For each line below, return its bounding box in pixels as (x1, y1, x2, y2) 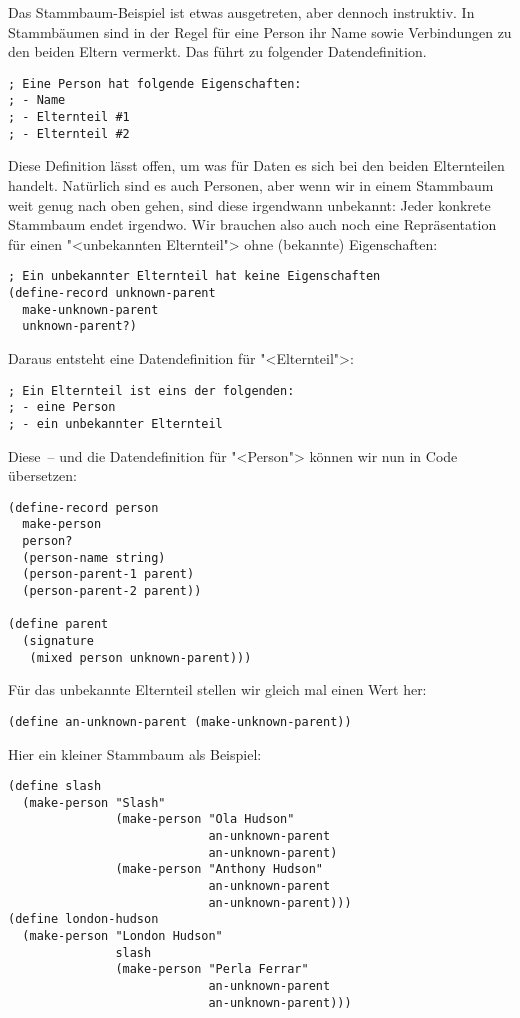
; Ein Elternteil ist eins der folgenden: (8, 383, 295, 398)
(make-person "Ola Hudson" (115, 812, 295, 827)
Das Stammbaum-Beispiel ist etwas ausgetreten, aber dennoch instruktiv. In (8, 2, 475, 22)
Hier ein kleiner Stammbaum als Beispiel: (8, 743, 262, 764)
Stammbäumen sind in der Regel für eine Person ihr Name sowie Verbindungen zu (8, 21, 512, 42)
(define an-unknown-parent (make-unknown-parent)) (8, 714, 352, 729)
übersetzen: (8, 465, 77, 486)
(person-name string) (22, 550, 166, 565)
